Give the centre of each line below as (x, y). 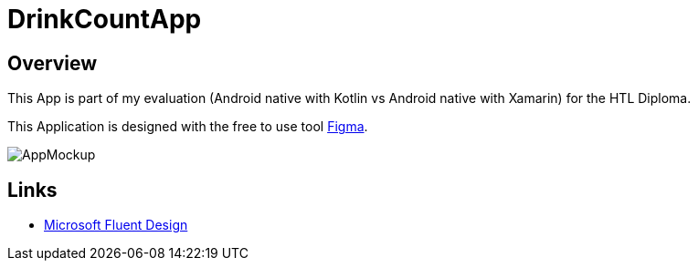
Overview (53, 63)
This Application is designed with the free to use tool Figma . (188, 127)
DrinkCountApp (105, 19)
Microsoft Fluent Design (116, 225)
